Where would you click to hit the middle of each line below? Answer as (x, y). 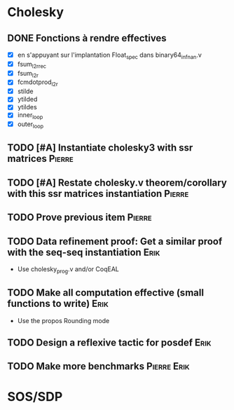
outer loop (30, 125)
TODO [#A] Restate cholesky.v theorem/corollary (117, 183)
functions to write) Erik (58, 304)
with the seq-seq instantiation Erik (84, 252)
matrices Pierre (40, 159)
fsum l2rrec (32, 65)
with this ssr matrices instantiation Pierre (98, 193)
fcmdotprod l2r (37, 83)
